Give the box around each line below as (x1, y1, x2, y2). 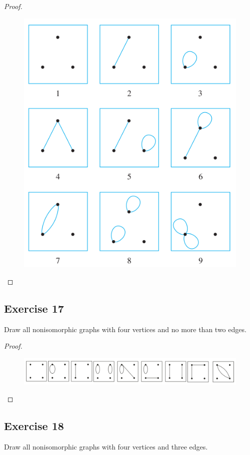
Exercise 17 (4, 300, 64, 316)
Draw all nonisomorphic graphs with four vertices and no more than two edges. (4, 324, 246, 334)
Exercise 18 (4, 418, 64, 433)
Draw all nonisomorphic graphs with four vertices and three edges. (4, 441, 208, 452)
